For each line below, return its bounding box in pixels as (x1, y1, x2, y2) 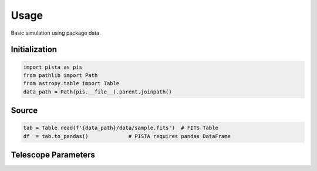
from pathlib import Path (23, 72, 98, 79)
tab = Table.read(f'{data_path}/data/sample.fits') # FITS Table (23, 125, 218, 132)
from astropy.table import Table (23, 80, 120, 87)
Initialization (11, 45, 58, 55)
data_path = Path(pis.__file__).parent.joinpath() (23, 88, 173, 95)
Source (11, 106, 38, 116)
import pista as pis (23, 63, 82, 71)
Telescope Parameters (11, 150, 95, 160)
